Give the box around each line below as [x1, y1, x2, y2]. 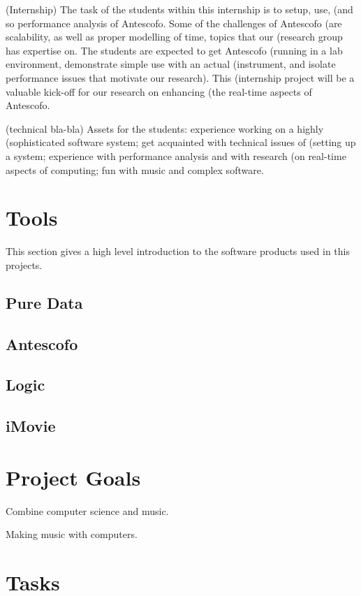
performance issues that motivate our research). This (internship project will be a [6, 70, 355, 85]
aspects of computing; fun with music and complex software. [6, 162, 264, 177]
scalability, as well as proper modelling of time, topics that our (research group [6, 29, 343, 44]
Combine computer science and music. [6, 503, 169, 518]
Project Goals [6, 463, 141, 491]
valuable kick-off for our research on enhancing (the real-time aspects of [6, 84, 312, 99]
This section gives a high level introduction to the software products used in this [6, 244, 350, 259]
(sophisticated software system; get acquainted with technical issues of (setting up [6, 135, 356, 150]
